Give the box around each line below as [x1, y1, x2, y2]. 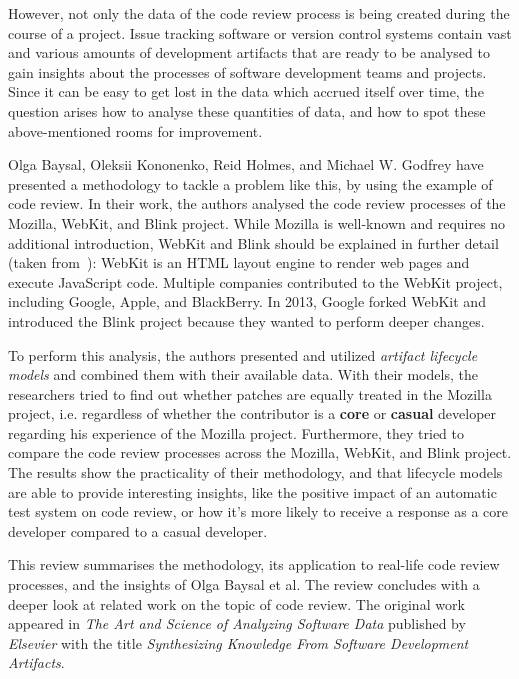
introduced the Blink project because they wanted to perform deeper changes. [8, 310, 485, 331]
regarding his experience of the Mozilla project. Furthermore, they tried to [8, 422, 465, 443]
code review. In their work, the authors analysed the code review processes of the [8, 193, 506, 214]
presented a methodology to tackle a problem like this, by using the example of [8, 173, 493, 194]
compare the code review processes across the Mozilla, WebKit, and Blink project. [8, 442, 512, 463]
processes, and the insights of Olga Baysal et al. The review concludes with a [8, 574, 480, 595]
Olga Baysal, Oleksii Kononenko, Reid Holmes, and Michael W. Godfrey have [8, 154, 484, 175]
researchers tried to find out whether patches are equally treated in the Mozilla [8, 383, 492, 404]
